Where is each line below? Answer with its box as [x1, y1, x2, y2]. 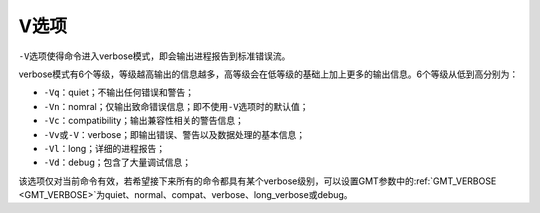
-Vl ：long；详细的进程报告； [43, 142, 165, 154]
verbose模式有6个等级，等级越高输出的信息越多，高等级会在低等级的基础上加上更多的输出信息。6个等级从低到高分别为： [18, 68, 519, 80]
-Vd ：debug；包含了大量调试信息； [43, 156, 192, 169]
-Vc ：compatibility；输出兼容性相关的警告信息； [43, 115, 244, 127]
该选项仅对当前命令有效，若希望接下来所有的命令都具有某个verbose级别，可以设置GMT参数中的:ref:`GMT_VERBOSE [18, 175, 497, 187]
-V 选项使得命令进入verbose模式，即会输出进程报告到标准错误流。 [18, 50, 291, 62]
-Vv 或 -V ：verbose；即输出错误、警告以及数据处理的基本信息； [43, 128, 305, 140]
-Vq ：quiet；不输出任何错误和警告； [43, 86, 195, 99]
